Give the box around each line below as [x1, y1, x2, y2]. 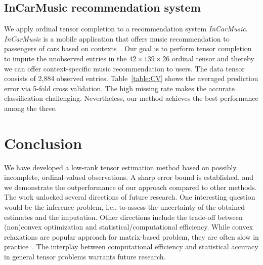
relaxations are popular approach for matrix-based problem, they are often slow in [4, 231, 259, 242]
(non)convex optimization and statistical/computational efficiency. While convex [4, 221, 253, 232]
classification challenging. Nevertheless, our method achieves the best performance [4, 93, 258, 103]
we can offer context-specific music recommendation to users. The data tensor [4, 63, 245, 73]
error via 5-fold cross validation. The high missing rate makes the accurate [4, 83, 235, 93]
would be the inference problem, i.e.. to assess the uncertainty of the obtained [4, 202, 245, 212]
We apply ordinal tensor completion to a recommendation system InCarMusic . [4, 23, 248, 34]
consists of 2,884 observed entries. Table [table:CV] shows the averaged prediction [4, 73, 258, 84]
